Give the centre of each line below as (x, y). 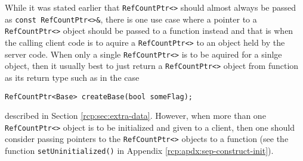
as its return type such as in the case (72, 77)
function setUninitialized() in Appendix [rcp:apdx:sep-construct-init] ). (139, 151)
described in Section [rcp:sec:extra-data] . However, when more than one (135, 116)
